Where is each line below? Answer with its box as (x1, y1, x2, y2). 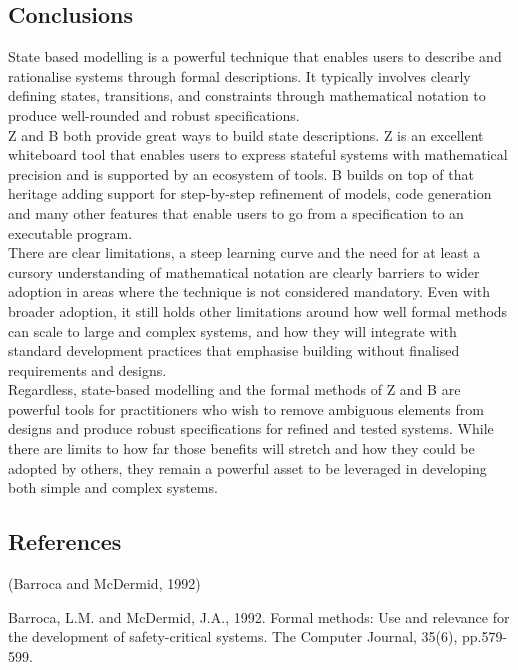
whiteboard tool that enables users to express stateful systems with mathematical (8, 144, 508, 165)
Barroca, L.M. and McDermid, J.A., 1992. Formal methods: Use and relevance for (8, 606, 510, 627)
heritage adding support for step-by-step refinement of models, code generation (8, 183, 492, 204)
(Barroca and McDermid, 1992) (8, 573, 201, 594)
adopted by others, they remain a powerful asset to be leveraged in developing (8, 457, 487, 478)
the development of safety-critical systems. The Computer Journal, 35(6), (8, 626, 458, 647)
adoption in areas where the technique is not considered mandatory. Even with (8, 281, 491, 302)
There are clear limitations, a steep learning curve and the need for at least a (8, 242, 481, 263)
